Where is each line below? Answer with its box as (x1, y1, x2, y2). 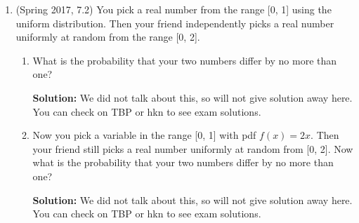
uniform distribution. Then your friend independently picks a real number (15, 15, 334, 30)
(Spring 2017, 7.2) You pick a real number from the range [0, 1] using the (15, 2, 332, 16)
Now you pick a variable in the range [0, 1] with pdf (32, 128, 256, 142)
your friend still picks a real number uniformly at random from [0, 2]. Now (32, 141, 353, 156)
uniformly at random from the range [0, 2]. (15, 29, 200, 44)
